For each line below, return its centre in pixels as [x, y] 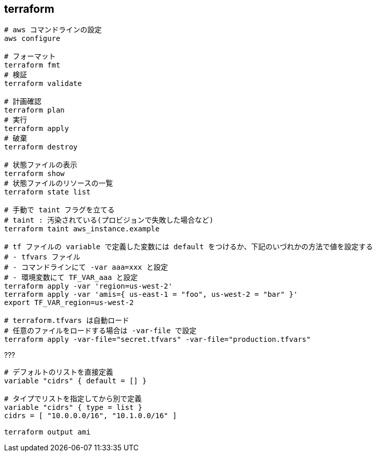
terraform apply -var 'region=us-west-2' [88, 286]
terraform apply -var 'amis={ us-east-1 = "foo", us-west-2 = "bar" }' [151, 295]
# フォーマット [30, 57]
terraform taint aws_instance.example [82, 229]
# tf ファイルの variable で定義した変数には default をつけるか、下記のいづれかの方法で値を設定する [189, 247]
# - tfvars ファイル [42, 257]
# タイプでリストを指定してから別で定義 [73, 399]
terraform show [35, 174]
